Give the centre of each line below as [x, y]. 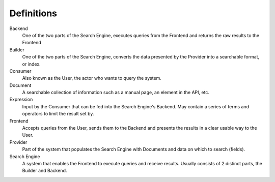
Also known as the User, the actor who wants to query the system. [92, 78]
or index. [31, 64]
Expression [21, 100]
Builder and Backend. [45, 171]
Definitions [33, 13]
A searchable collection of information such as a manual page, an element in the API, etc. [116, 93]
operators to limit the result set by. [58, 114]
